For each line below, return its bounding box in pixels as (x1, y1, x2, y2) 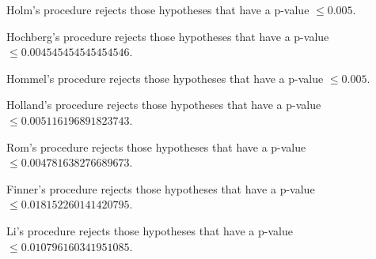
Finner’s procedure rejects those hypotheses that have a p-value (6, 180, 315, 197)
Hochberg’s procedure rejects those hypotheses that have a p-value (6, 28, 329, 44)
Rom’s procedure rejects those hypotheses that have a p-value (6, 138, 306, 155)
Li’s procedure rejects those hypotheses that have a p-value (6, 222, 293, 238)
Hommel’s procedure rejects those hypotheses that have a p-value (6, 69, 324, 86)
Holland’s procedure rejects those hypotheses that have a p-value (6, 96, 321, 113)
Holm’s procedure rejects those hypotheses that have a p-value (6, 2, 310, 17)
